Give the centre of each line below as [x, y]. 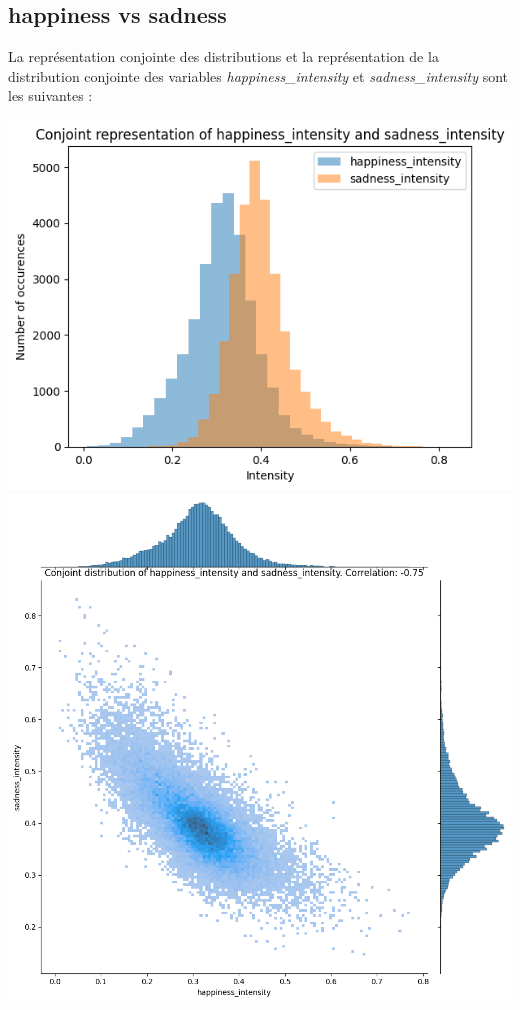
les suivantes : [50, 95]
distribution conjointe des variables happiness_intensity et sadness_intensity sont [258, 75]
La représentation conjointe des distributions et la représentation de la [223, 56]
